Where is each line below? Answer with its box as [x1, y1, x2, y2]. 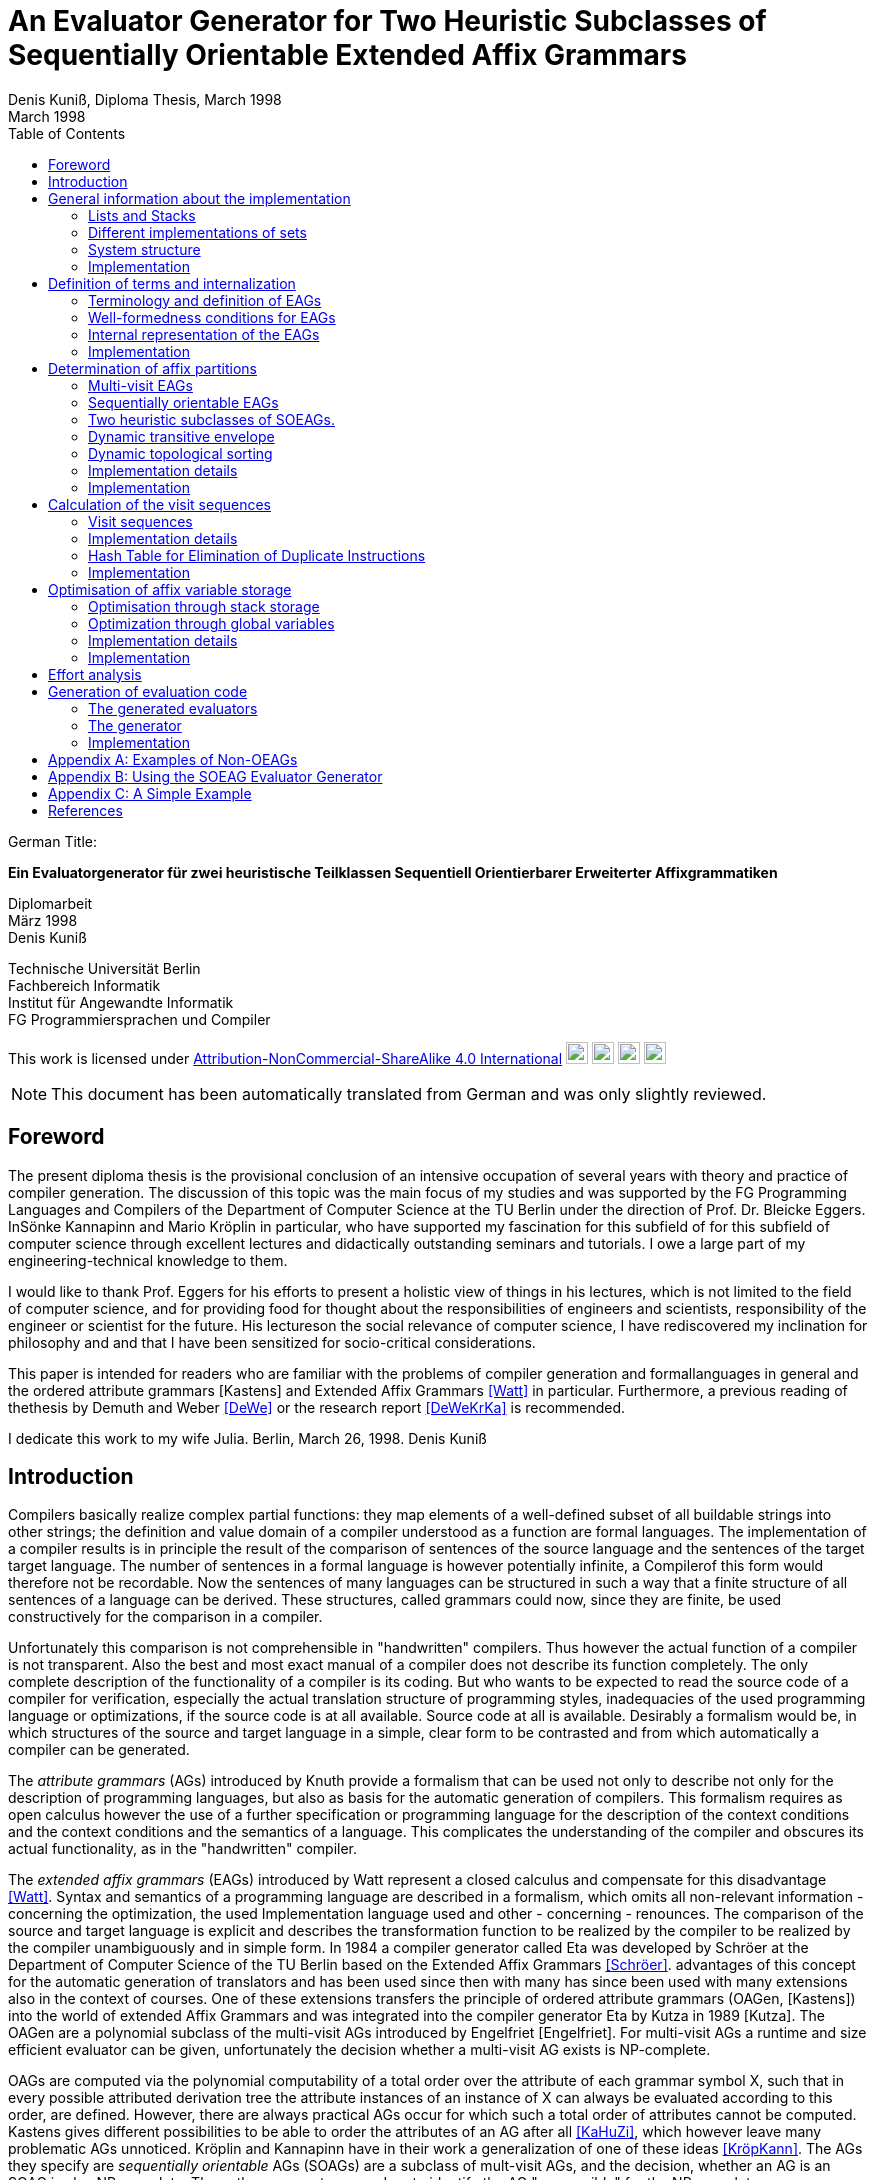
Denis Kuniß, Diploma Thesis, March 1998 [8, 90, 282, 108]
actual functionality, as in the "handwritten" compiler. [8, 1840, 358, 1858]
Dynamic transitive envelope [88, 427, 275, 445]
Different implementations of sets [88, 223, 307, 241]
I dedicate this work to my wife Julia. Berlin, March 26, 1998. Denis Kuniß [8, 1429, 487, 1447]
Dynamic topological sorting [88, 444, 273, 462]
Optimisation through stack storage [88, 597, 320, 615]
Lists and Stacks [88, 206, 196, 224]
